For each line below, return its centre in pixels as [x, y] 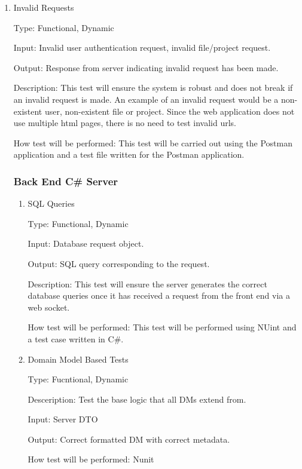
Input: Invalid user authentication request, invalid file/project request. [142, 47]
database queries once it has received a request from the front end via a [159, 295]
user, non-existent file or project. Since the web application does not [170, 111]
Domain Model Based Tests [78, 359]
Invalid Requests [44, 7]
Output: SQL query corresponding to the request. [119, 263]
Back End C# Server [66, 181]
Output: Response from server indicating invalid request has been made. [146, 67]
